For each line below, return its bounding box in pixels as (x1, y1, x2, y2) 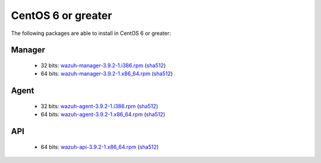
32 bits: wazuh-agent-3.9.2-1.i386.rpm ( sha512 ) (40, 103, 159, 110)
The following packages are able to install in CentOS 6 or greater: (11, 30, 171, 37)
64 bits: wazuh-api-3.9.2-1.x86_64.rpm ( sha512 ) (40, 143, 159, 151)
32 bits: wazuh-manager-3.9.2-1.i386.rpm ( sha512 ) (40, 62, 166, 69)
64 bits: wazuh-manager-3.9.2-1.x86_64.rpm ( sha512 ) (40, 70, 173, 77)
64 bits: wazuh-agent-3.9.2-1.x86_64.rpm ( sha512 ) (40, 111, 166, 118)
